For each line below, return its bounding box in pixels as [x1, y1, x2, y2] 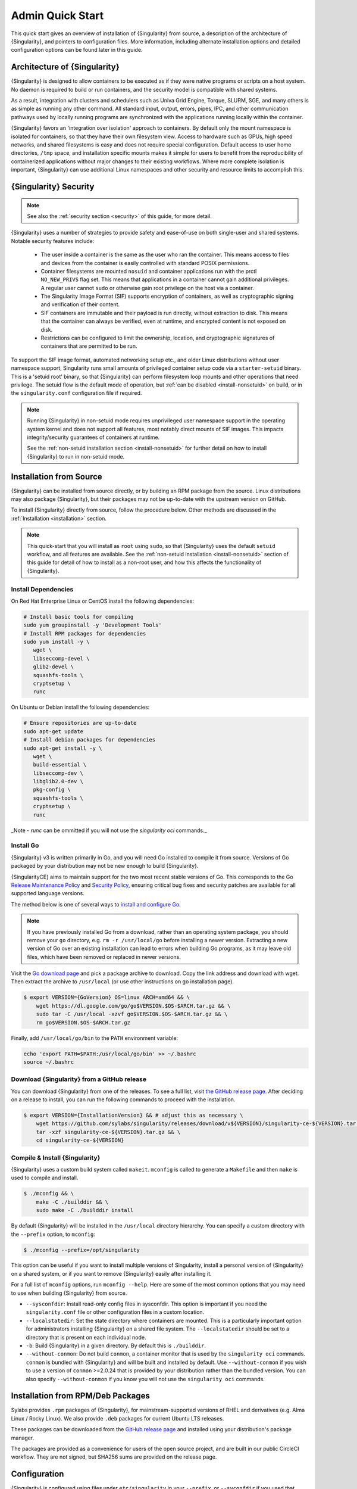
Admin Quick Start [11, 9, 104, 22]
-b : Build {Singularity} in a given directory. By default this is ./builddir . [26, 1342, 206, 1349]
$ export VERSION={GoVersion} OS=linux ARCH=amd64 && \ [23, 994, 190, 1001]
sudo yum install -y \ [23, 638, 90, 646]
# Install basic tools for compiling [23, 613, 134, 620]
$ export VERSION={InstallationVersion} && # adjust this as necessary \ [23, 1112, 243, 1119]
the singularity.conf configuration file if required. [11, 390, 142, 397]
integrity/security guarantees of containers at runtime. [27, 434, 160, 441]
